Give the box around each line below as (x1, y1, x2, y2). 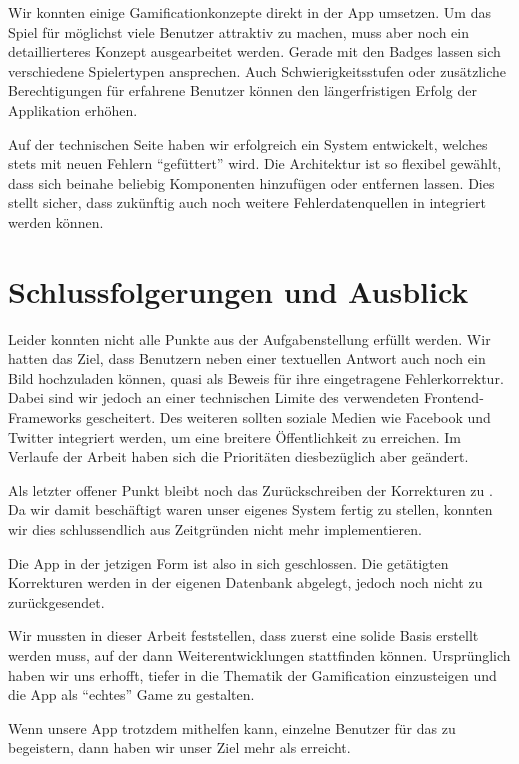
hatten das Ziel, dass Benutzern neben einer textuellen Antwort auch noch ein (8, 348, 486, 369)
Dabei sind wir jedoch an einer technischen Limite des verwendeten (8, 387, 420, 408)
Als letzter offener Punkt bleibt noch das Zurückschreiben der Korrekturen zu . (8, 479, 493, 500)
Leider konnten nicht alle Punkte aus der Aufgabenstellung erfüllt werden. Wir (8, 328, 491, 349)
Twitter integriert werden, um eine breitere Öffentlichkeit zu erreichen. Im (8, 426, 461, 447)
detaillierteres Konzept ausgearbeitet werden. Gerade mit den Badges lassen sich (8, 41, 501, 62)
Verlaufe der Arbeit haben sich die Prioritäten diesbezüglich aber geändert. (8, 446, 469, 467)
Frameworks (8, 407, 82, 428)
